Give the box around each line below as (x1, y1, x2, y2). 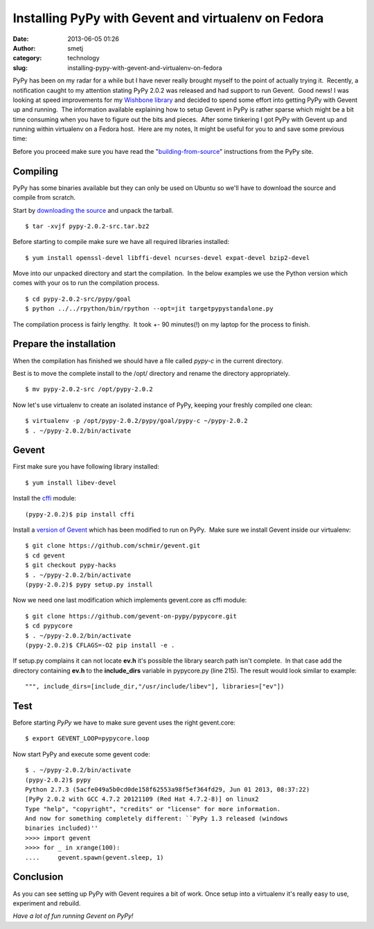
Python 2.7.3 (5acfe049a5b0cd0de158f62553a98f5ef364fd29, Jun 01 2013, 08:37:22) (25, 785, 310, 793)
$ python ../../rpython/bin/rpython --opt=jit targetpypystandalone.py (25, 305, 274, 313)
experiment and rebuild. (12, 898, 81, 908)
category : (12, 54, 42, 62)
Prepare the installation (12, 338, 116, 350)
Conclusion (12, 871, 64, 883)
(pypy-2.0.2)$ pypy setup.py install (25, 580, 154, 589)
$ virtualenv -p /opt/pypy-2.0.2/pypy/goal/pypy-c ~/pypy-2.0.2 (25, 417, 249, 425)
